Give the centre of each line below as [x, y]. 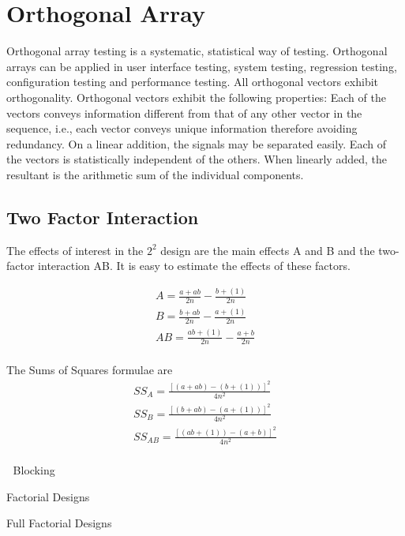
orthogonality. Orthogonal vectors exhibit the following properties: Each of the [196, 97]
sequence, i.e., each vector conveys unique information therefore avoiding [182, 128]
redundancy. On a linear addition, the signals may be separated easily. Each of [196, 143]
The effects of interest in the [75, 250]
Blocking [34, 470]
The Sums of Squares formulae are [90, 370]
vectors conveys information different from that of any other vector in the [184, 112]
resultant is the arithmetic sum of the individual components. [155, 174]
